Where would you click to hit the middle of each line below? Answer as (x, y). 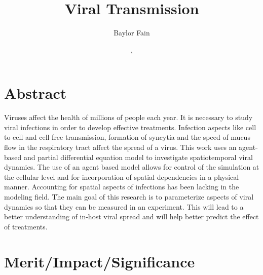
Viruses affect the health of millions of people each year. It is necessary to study (128, 117)
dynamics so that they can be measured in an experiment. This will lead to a (124, 206)
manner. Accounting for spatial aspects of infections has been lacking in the (122, 187)
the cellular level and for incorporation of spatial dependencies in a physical (122, 176)
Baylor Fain (132, 33)
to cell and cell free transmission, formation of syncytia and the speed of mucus (127, 137)
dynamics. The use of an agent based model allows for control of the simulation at (132, 167)
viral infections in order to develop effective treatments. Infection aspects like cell (130, 127)
